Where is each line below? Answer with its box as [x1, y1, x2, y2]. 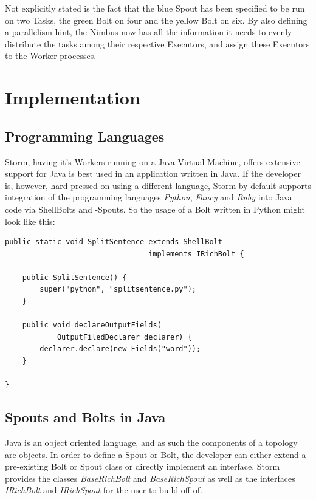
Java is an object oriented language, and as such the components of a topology [5, 436, 298, 449]
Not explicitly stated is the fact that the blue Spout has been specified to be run [5, 2, 305, 14]
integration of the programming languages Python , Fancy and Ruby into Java [5, 191, 292, 204]
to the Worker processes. [5, 49, 97, 62]
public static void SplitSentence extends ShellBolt [5, 238, 222, 247]
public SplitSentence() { [22, 273, 127, 282]
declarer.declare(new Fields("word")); [39, 344, 201, 354]
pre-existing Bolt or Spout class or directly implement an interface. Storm [5, 460, 280, 473]
